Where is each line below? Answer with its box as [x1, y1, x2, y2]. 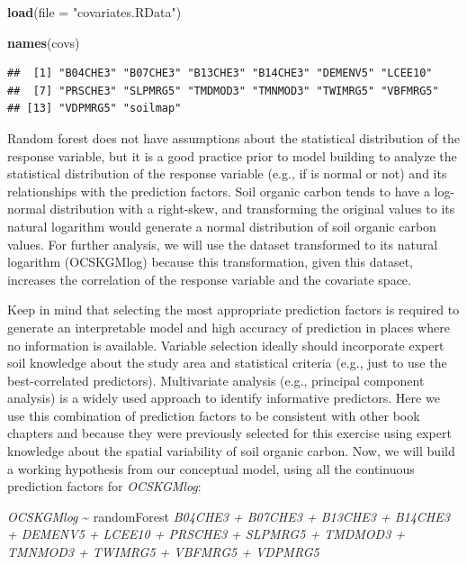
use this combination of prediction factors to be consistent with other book [7, 406, 420, 424]
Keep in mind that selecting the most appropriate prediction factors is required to [7, 300, 460, 319]
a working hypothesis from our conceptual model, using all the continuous [7, 459, 415, 478]
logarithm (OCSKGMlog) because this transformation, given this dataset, [7, 252, 413, 271]
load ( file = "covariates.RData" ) [7, 3, 182, 21]
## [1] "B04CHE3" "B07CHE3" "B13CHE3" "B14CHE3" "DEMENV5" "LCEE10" [7, 67, 433, 80]
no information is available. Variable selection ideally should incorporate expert [7, 335, 445, 354]
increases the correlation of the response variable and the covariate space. [7, 269, 411, 288]
